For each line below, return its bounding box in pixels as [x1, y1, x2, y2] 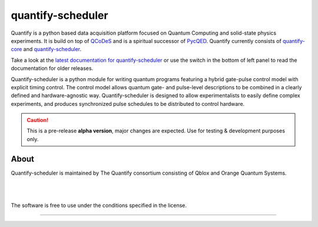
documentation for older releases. [11, 65, 94, 72]
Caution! [26, 116, 49, 123]
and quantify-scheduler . [23, 46, 82, 53]
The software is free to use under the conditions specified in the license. [11, 202, 187, 209]
